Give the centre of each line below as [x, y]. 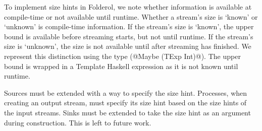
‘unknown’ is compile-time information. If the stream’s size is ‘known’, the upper [129, 26]
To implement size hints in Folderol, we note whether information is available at [128, 7]
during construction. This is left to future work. [78, 122]
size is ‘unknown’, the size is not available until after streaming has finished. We [128, 46]
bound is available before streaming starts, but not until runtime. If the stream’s [129, 36]
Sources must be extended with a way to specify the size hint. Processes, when [126, 92]
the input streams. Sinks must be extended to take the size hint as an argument [127, 112]
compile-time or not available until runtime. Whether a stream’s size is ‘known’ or [131, 16]
